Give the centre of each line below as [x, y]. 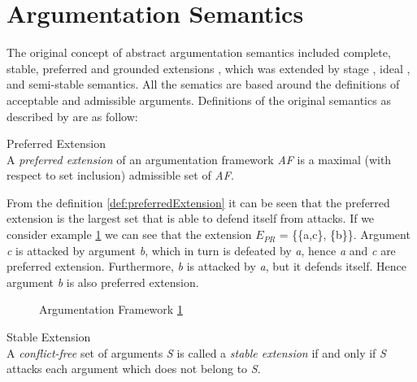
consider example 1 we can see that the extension [129, 234]
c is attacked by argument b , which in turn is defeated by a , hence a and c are [201, 250]
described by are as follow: [72, 116]
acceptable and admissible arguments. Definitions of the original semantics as [199, 100]
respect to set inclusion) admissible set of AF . [120, 175]
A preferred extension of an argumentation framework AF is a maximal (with [199, 159]
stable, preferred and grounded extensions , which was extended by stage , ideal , [208, 68]
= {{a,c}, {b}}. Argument [345, 234]
